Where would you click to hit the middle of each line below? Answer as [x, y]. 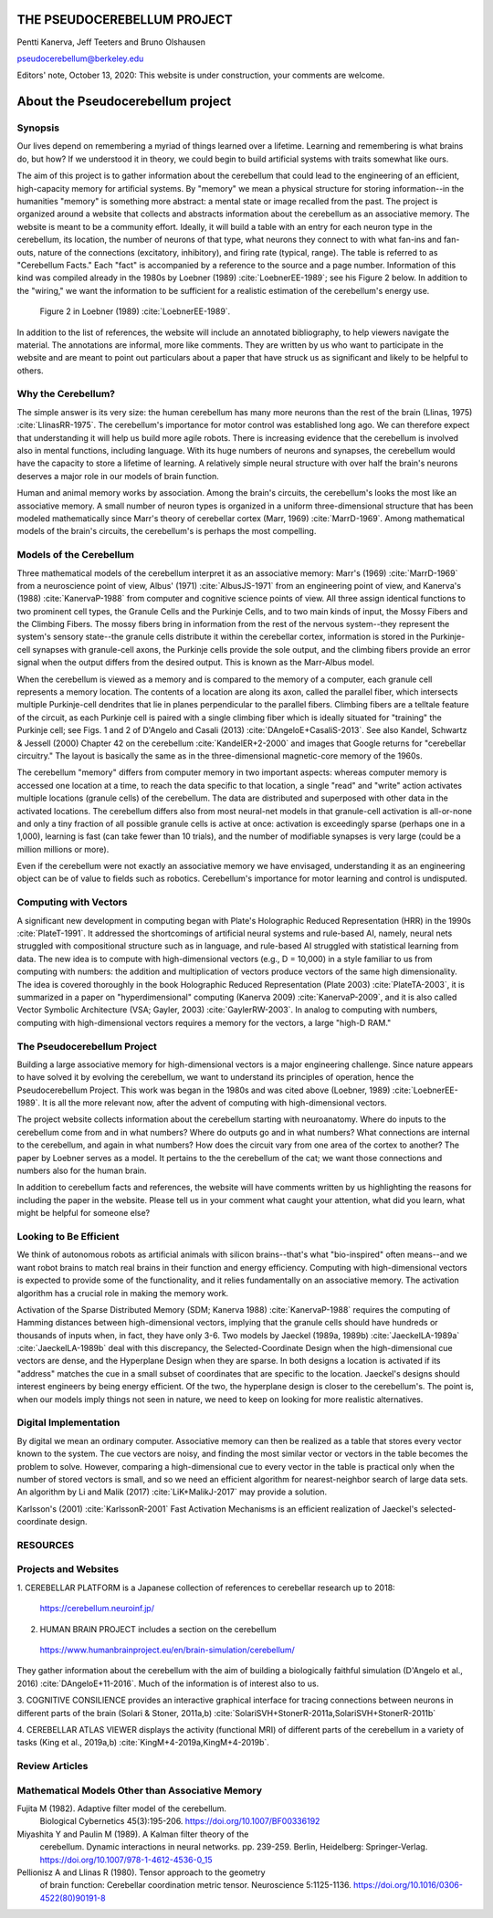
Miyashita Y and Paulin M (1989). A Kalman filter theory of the [133, 1834]
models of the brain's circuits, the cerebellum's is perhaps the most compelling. [167, 531]
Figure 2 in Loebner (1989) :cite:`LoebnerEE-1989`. [135, 311]
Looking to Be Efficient [68, 1236]
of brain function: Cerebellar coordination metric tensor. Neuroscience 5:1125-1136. [195, 1885]
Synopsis [38, 128]
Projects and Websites [68, 1569]
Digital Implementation [68, 1422]
